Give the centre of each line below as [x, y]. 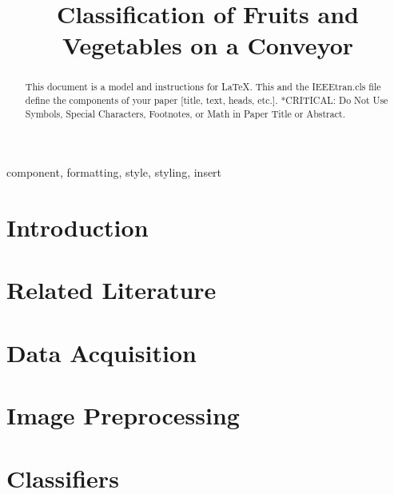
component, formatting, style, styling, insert [114, 172]
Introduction [78, 227]
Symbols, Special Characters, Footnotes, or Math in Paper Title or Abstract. [185, 113]
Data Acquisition [101, 352]
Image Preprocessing [123, 415]
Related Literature [111, 290]
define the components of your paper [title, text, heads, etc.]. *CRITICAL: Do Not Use [207, 100]
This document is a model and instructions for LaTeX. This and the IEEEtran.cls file [203, 87]
